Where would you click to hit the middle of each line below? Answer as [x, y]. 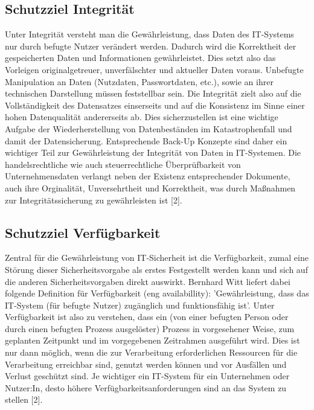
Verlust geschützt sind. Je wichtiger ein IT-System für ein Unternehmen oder [147, 376]
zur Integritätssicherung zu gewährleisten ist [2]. [94, 200]
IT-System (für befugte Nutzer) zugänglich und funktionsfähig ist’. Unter [140, 305]
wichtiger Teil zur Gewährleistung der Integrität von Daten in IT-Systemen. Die [153, 152]
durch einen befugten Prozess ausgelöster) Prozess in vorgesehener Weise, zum [150, 328]
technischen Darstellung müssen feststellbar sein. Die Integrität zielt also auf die [153, 93]
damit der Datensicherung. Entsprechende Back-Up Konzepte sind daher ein [146, 140]
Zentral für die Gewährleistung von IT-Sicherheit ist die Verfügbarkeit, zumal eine [157, 258]
